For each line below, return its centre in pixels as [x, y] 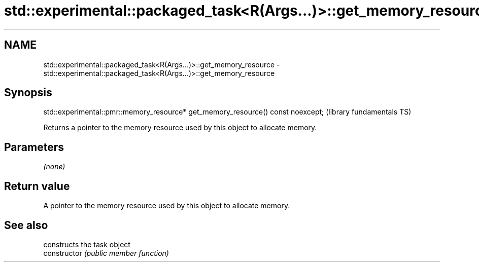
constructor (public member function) [106, 253]
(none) [54, 167]
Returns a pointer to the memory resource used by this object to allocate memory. [180, 128]
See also [26, 225]
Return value [37, 186]
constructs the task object [87, 244]
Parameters [34, 147]
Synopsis [28, 93]
